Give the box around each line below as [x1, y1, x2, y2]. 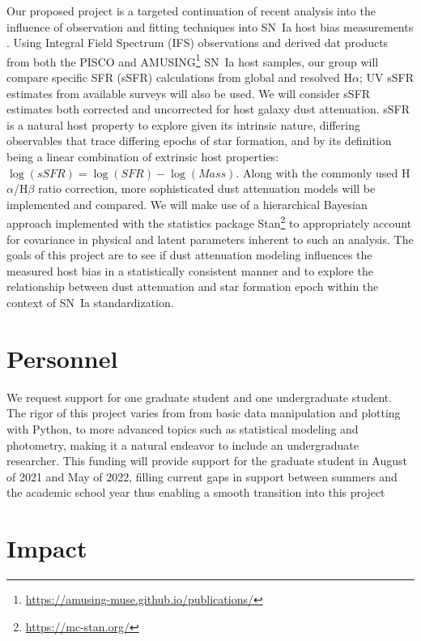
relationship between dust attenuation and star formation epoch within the [6, 278, 379, 295]
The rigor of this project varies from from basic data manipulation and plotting [6, 404, 401, 421]
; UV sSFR [359, 69, 414, 86]
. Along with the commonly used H [236, 164, 410, 181]
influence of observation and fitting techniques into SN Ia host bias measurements [6, 18, 414, 35]
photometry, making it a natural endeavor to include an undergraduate [6, 436, 359, 453]
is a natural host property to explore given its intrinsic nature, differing [6, 116, 360, 133]
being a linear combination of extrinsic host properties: [6, 148, 279, 165]
